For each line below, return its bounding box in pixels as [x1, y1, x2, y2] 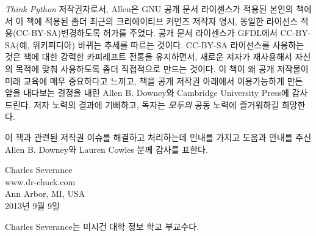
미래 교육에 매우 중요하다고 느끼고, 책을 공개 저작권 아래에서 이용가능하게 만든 [5, 74, 303, 87]
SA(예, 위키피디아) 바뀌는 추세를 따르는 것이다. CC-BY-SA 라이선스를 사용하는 [5, 38, 304, 51]
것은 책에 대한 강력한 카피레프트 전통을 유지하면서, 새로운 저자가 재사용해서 [5, 50, 292, 63]
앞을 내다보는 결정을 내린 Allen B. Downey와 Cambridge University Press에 [5, 86, 289, 99]
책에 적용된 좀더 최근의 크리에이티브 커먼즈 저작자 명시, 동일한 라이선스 [26, 14, 298, 27]
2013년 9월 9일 [5, 199, 60, 212]
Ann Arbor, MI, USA [5, 187, 85, 200]
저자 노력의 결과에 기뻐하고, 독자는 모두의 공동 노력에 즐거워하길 [34, 98, 279, 111]
